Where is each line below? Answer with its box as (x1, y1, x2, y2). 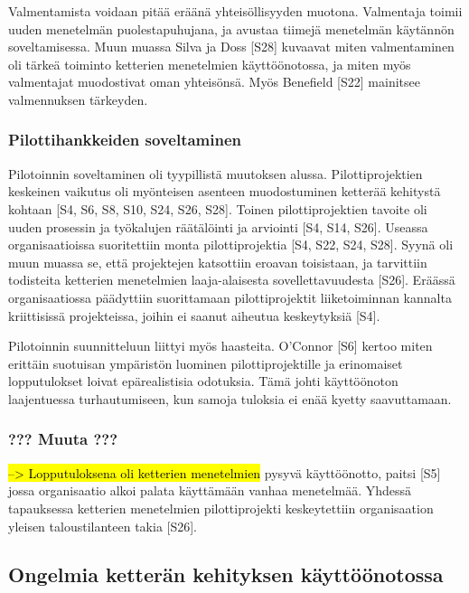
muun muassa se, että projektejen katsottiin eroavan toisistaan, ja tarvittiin (8, 252, 427, 271)
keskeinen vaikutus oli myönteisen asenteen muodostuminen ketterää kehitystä (8, 182, 441, 201)
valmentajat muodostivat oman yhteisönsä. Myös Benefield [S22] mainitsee (8, 72, 420, 91)
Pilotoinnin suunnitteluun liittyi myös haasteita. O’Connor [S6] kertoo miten (8, 336, 433, 355)
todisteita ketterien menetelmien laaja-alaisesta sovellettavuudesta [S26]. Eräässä (8, 270, 455, 289)
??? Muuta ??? (8, 428, 118, 450)
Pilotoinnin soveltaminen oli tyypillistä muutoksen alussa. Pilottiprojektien (8, 164, 423, 183)
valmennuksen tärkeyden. (8, 89, 148, 108)
